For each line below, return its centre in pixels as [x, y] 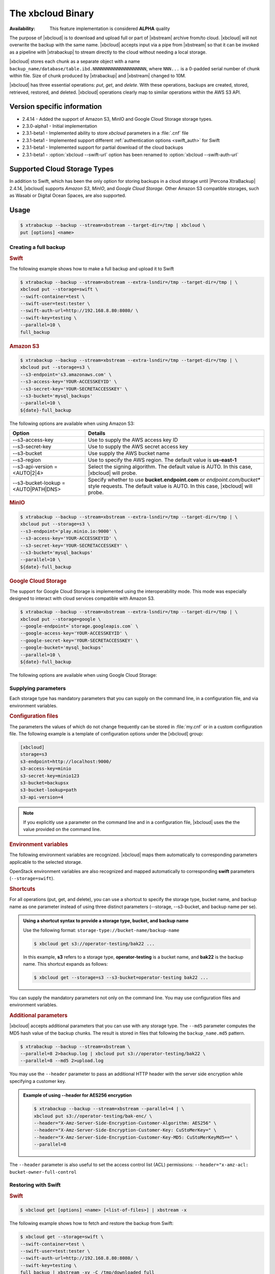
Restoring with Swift [35, 1185]
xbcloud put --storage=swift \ [59, 289]
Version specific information [56, 107]
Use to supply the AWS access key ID [133, 440]
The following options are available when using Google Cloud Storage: [83, 675]
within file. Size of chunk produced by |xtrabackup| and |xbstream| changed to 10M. [98, 75]
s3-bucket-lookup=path [48, 790]
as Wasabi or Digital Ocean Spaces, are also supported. [68, 196]
